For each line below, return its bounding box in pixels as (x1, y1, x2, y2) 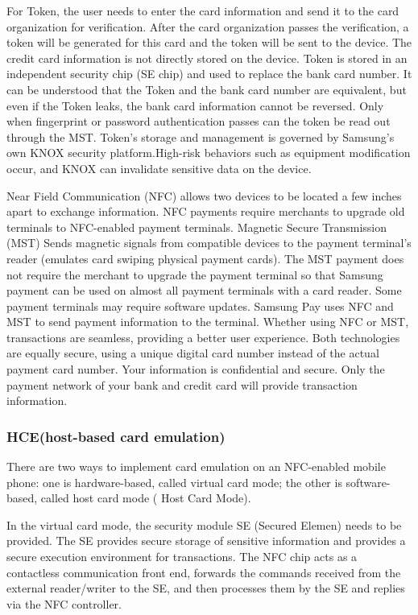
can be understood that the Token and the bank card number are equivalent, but (6, 80, 407, 97)
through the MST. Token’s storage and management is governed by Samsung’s (6, 128, 395, 145)
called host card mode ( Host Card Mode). (40, 489, 251, 506)
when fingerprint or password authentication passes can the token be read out (6, 113, 391, 130)
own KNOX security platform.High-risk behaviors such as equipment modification (6, 144, 411, 161)
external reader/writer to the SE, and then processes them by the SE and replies (6, 580, 405, 596)
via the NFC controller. (6, 595, 122, 612)
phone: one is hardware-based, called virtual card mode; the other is (6, 473, 342, 490)
